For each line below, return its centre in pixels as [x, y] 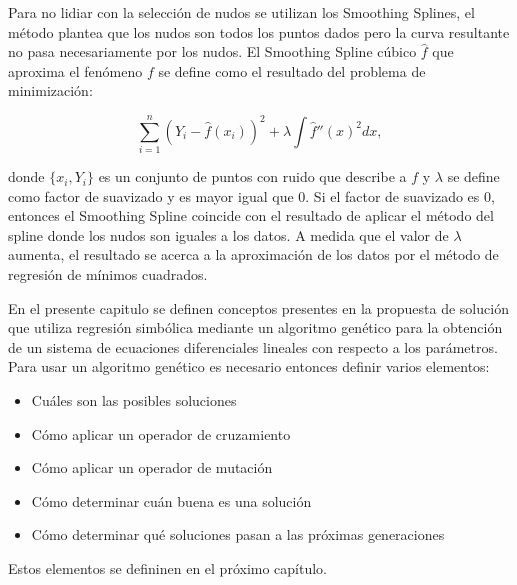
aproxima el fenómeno [75, 70]
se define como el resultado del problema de [292, 70]
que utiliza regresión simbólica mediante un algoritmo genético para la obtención [255, 327]
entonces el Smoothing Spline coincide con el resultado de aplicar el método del [251, 215]
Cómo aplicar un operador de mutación [152, 467]
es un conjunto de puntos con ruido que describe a [252, 176]
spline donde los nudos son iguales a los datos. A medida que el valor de [228, 234]
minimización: [50, 90]
